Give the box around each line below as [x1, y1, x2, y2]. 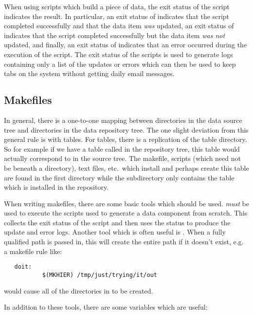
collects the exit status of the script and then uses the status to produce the [4, 217, 231, 227]
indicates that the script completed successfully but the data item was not [4, 30, 225, 40]
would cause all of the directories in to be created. [4, 285, 153, 295]
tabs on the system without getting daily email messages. [4, 68, 175, 79]
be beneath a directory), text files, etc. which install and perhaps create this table [4, 162, 249, 173]
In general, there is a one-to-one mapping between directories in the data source [4, 115, 242, 125]
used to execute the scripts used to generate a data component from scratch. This [4, 208, 248, 218]
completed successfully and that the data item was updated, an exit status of [4, 20, 234, 31]
